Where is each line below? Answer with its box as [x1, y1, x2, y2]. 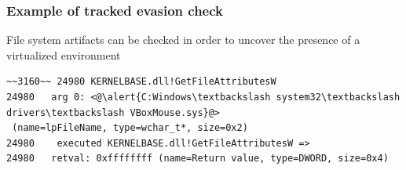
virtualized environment [6, 46, 121, 63]
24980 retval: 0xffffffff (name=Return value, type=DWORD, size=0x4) [6, 153, 389, 165]
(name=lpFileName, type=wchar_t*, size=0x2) [12, 122, 248, 134]
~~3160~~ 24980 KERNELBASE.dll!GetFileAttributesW [6, 76, 276, 88]
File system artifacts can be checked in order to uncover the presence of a [6, 31, 360, 48]
